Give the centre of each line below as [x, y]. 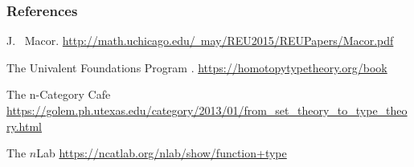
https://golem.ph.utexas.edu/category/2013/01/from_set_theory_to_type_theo [207, 110]
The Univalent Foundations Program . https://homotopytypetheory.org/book [197, 67]
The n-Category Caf [56, 94]
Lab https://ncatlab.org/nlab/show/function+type [162, 153]
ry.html [25, 126]
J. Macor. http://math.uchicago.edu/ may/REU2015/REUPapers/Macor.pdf [200, 41]
